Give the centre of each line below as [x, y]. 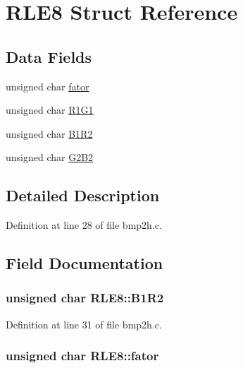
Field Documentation [85, 263]
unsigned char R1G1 [50, 110]
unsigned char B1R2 [49, 133]
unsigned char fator [48, 86]
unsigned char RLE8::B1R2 [85, 298]
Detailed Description [83, 195]
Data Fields [49, 56]
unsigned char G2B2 [50, 157]
